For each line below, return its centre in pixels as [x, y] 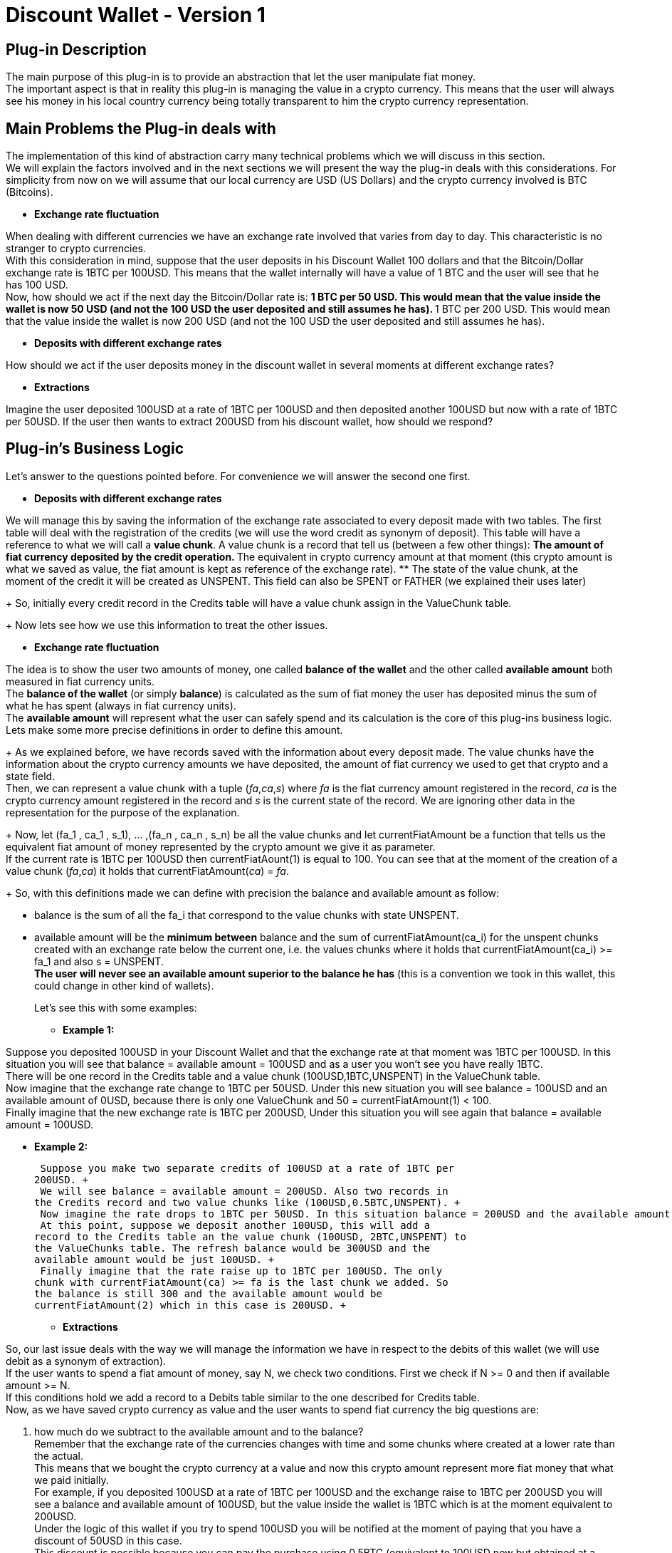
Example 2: [61, 1146]
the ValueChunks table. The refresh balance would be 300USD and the [232, 1248]
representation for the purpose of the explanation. [123, 812]
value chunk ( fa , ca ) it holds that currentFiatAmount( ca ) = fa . [147, 871]
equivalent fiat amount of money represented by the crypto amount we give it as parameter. [221, 846]
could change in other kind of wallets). [124, 985]
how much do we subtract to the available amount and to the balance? [199, 1431]
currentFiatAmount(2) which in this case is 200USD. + [190, 1305]
